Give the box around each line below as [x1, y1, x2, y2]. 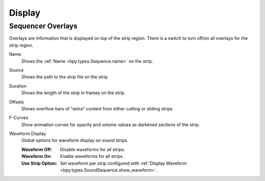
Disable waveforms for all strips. [60, 146, 125, 152]
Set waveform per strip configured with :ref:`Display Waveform [60, 160, 187, 166]
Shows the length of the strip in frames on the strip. [21, 90, 126, 96]
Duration [9, 83, 27, 89]
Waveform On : [21, 154, 52, 159]
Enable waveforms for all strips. [60, 154, 124, 159]
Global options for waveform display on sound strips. [21, 137, 129, 143]
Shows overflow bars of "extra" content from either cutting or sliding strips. [21, 105, 174, 111]
